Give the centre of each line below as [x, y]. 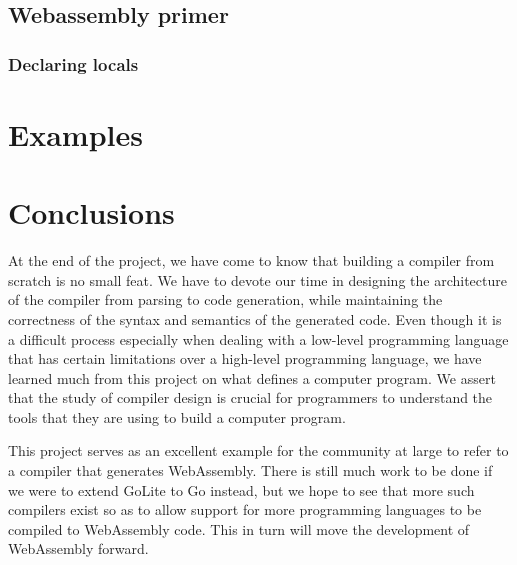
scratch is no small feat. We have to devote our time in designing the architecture [257, 279]
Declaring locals [73, 63]
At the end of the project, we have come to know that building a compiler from [251, 260]
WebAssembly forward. [78, 548]
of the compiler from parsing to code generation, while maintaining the [225, 299]
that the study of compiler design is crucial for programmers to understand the [250, 397]
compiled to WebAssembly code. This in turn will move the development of [239, 528]
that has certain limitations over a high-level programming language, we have [245, 358]
